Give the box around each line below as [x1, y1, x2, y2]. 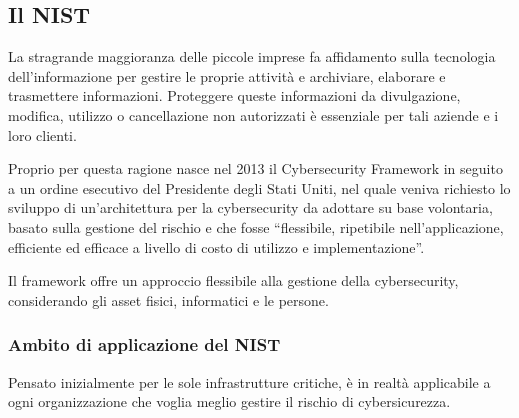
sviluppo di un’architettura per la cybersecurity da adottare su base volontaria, [8, 197, 493, 218]
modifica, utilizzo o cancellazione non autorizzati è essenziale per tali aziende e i [8, 104, 499, 125]
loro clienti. [8, 124, 77, 145]
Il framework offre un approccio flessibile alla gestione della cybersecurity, [8, 270, 459, 291]
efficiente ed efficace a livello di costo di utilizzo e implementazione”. [8, 236, 425, 257]
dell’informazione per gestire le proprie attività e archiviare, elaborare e [8, 65, 446, 86]
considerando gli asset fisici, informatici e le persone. [8, 289, 329, 310]
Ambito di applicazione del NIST [8, 332, 281, 357]
